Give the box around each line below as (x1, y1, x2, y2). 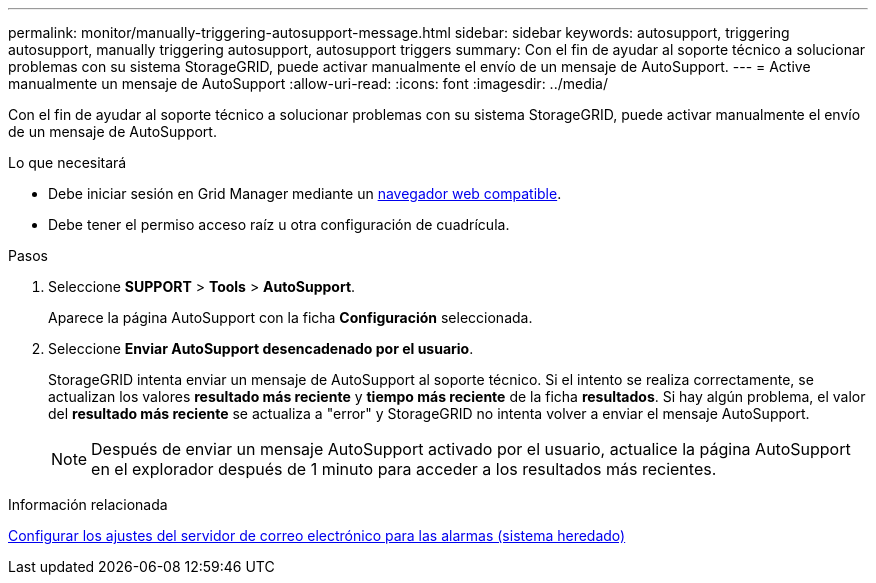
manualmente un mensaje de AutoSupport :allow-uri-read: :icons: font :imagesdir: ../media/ (8, 75, 609, 92)
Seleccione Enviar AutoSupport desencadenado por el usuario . (48, 340, 474, 357)
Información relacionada (8, 496, 168, 513)
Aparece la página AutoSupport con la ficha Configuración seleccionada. (48, 309, 533, 326)
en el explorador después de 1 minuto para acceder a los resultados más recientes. (91, 459, 717, 479)
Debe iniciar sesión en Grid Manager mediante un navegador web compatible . (48, 185, 562, 202)
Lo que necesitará (8, 154, 127, 171)
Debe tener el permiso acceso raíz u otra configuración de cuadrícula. (48, 216, 510, 233)
